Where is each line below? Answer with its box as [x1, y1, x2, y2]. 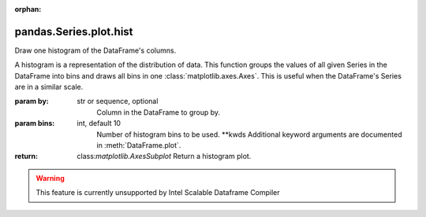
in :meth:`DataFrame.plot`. [96, 141, 181, 150]
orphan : [14, 5, 42, 13]
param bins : [14, 119, 55, 128]
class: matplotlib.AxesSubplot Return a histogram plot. [77, 152, 252, 161]
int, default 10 [77, 119, 121, 128]
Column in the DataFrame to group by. [96, 107, 221, 117]
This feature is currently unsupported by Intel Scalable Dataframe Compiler [35, 188, 280, 197]
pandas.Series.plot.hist [14, 24, 133, 39]
